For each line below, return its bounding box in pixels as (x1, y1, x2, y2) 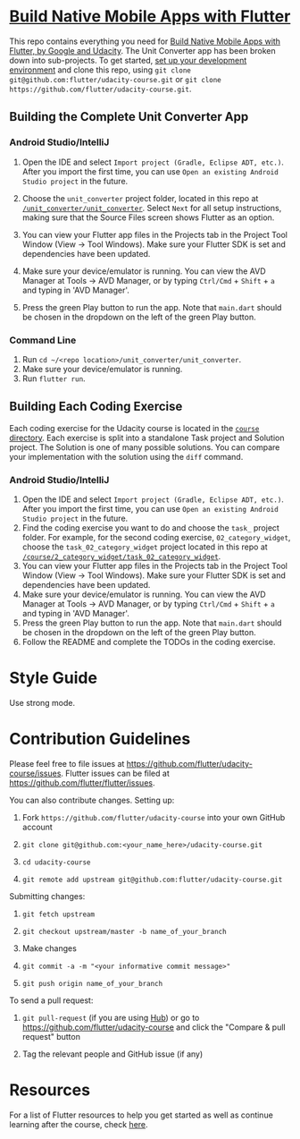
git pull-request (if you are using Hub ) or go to (21, 1012, 200, 1023)
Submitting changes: (9, 890, 86, 901)
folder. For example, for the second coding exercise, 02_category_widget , (21, 532, 291, 543)
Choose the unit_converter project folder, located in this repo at (21, 192, 259, 203)
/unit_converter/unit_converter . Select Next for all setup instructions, (21, 202, 282, 213)
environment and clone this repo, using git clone (9, 64, 192, 75)
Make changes (21, 942, 78, 954)
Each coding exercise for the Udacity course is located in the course (9, 422, 260, 433)
